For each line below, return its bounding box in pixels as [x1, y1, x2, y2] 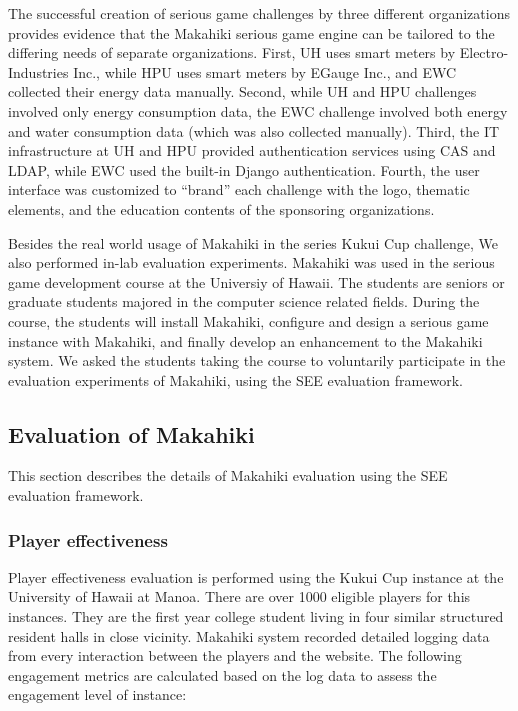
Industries [8, 61, 69, 82]
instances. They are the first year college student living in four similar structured [8, 606, 504, 627]
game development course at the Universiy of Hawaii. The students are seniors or [8, 271, 505, 292]
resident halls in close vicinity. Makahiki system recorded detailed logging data [8, 625, 490, 646]
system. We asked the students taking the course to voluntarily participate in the [8, 350, 506, 371]
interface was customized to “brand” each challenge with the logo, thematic [8, 179, 470, 200]
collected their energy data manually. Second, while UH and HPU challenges [8, 81, 477, 102]
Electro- [459, 42, 509, 63]
